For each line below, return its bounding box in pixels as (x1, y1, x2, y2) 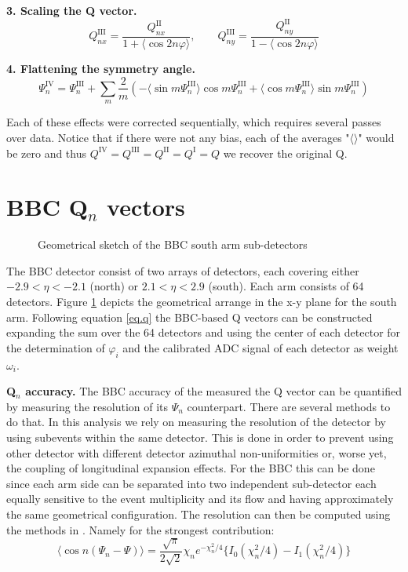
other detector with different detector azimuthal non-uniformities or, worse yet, (6, 444, 387, 461)
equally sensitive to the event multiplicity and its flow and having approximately (6, 490, 394, 507)
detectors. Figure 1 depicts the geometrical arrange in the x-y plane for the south (6, 293, 397, 310)
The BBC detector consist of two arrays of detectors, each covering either (6, 262, 359, 279)
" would (358, 129, 395, 145)
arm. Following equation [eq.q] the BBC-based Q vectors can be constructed (6, 308, 373, 325)
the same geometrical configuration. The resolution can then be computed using (6, 505, 391, 522)
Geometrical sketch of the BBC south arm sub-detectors (38, 236, 308, 253)
